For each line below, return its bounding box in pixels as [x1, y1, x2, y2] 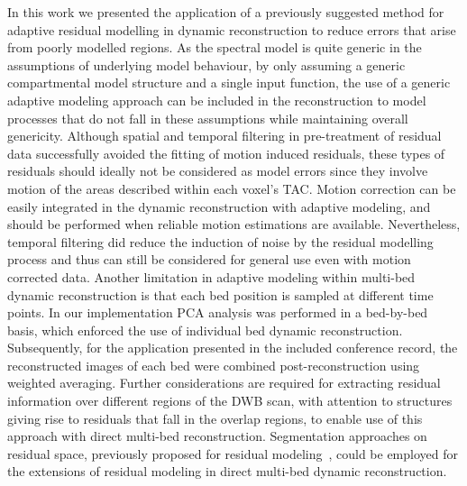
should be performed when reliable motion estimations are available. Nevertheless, [7, 215, 461, 234]
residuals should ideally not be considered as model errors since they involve [7, 161, 428, 180]
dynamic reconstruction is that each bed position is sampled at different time [7, 285, 434, 304]
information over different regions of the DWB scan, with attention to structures [7, 391, 453, 410]
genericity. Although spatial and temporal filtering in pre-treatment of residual [7, 126, 442, 145]
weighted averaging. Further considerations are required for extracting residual [7, 373, 441, 392]
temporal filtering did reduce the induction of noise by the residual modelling [7, 232, 434, 251]
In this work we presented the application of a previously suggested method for [7, 3, 444, 21]
